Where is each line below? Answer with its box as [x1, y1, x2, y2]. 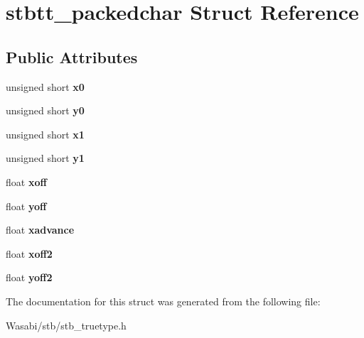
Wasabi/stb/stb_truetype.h [6, 317, 127, 332]
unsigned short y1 [6, 151, 85, 165]
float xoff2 [6, 246, 53, 261]
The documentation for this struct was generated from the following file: [6, 293, 321, 308]
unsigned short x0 [6, 79, 85, 94]
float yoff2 [6, 270, 53, 285]
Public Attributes [6, 45, 138, 67]
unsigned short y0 [6, 103, 85, 118]
